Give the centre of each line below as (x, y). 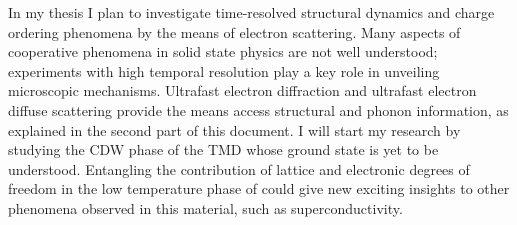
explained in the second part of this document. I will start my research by (234, 129)
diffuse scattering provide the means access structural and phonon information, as (258, 109)
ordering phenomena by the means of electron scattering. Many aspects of (234, 31)
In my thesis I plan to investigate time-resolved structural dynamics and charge (251, 12)
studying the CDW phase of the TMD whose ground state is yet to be (223, 149)
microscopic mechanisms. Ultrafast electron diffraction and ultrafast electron (242, 90)
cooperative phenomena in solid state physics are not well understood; (223, 51)
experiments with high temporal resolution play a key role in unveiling (224, 70)
